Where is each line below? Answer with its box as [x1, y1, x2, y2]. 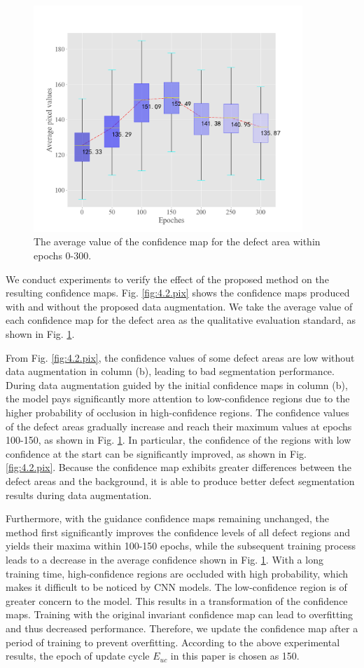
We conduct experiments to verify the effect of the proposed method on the [6, 271, 329, 286]
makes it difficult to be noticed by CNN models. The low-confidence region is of [6, 580, 347, 594]
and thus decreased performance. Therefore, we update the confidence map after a [6, 620, 358, 635]
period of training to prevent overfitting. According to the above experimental [6, 634, 340, 649]
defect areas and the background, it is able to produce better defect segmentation [6, 473, 355, 488]
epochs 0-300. [34, 248, 92, 263]
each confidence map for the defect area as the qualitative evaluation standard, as [6, 313, 356, 327]
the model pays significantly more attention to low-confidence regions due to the [6, 391, 350, 406]
